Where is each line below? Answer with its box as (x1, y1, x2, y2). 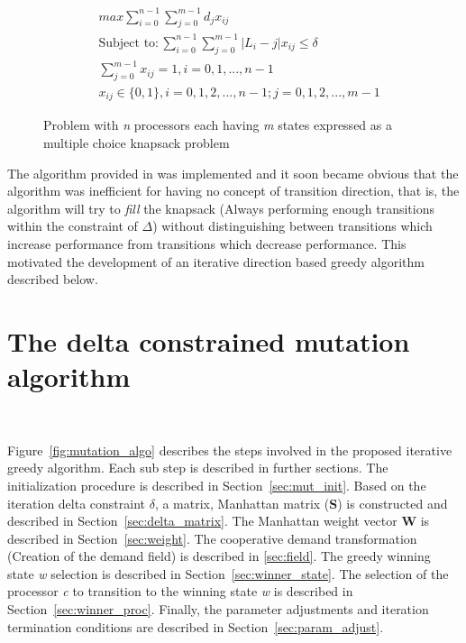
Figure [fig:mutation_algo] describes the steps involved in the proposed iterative (7, 440, 452, 459)
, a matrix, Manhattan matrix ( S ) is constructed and (154, 493, 448, 512)
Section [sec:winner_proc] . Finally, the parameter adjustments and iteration (7, 600, 429, 619)
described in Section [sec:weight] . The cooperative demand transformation (7, 528, 417, 547)
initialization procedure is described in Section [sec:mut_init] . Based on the (7, 475, 426, 494)
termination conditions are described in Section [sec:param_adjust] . (7, 617, 384, 636)
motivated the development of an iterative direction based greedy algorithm (7, 252, 425, 271)
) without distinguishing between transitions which (152, 216, 433, 235)
